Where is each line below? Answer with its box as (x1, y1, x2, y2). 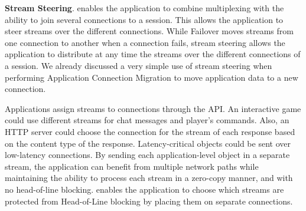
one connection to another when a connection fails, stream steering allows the (5, 36, 285, 48)
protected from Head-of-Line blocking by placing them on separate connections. (5, 194, 293, 207)
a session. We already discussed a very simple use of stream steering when (5, 59, 272, 71)
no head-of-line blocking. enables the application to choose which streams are (5, 183, 284, 195)
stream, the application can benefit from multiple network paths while (5, 160, 259, 172)
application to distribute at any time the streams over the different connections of (5, 48, 301, 60)
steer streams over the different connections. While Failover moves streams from (5, 25, 294, 37)
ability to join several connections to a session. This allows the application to (5, 13, 284, 25)
